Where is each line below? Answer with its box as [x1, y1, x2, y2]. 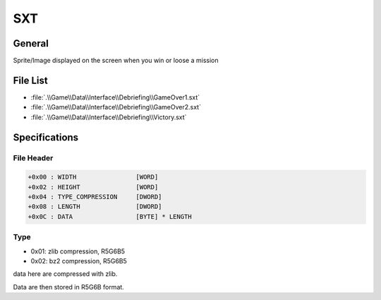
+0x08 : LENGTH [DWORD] [28, 203, 162, 211]
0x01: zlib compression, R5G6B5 [30, 247, 126, 256]
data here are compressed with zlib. [13, 270, 118, 278]
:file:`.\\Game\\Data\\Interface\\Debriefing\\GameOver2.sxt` [30, 103, 201, 112]
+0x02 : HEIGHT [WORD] [28, 183, 159, 191]
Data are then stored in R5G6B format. [13, 282, 125, 291]
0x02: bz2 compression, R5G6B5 [30, 257, 127, 265]
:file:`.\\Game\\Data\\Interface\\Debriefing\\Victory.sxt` [30, 113, 187, 121]
